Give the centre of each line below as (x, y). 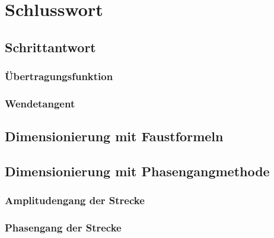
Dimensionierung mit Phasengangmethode (137, 171)
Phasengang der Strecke (63, 228)
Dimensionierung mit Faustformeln (114, 136)
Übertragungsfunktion (59, 76)
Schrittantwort (50, 47)
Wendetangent (40, 103)
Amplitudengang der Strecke (75, 200)
